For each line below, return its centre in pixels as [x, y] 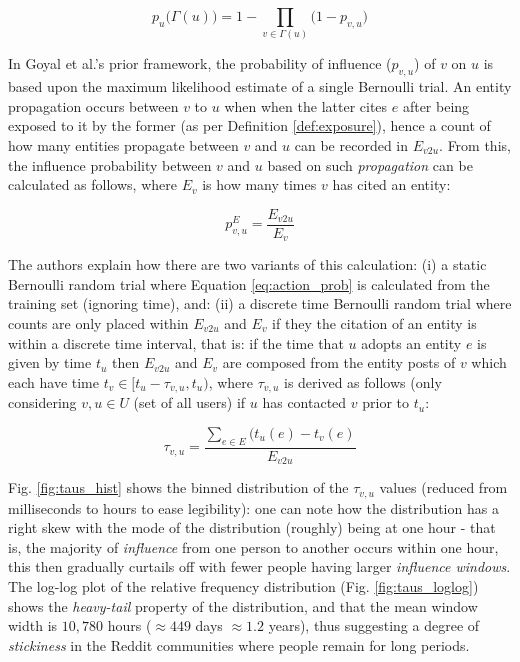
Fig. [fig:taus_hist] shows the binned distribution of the [178, 487]
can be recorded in [351, 144]
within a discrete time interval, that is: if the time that [176, 342]
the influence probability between [110, 164]
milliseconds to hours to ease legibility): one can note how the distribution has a [253, 507]
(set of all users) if [189, 402]
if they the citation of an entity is [374, 322]
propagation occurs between [93, 105]
